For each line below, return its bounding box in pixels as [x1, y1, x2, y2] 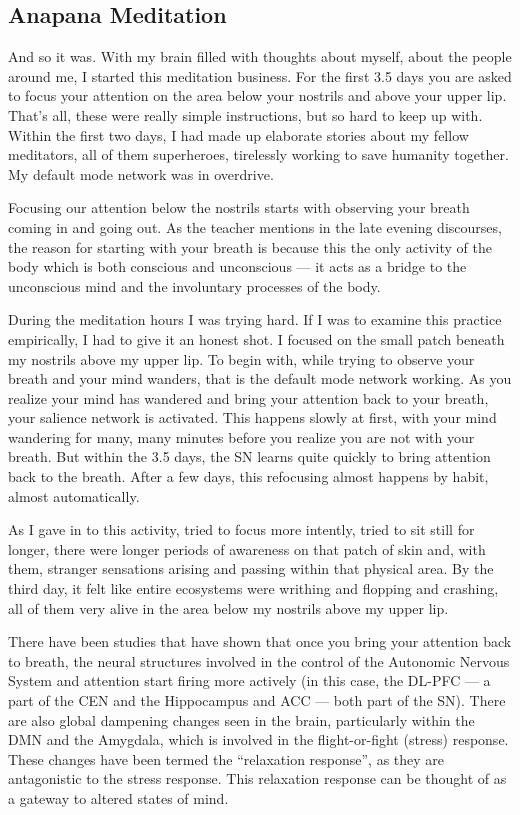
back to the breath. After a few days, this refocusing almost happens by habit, [8, 466, 489, 487]
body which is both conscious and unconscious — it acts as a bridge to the [8, 256, 467, 277]
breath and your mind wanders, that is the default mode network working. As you [8, 368, 512, 389]
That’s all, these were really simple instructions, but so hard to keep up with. [8, 104, 483, 125]
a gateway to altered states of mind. [8, 787, 229, 808]
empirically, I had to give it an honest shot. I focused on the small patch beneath [8, 328, 505, 349]
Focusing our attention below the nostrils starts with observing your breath [8, 197, 470, 218]
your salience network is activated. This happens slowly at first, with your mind [8, 407, 497, 428]
